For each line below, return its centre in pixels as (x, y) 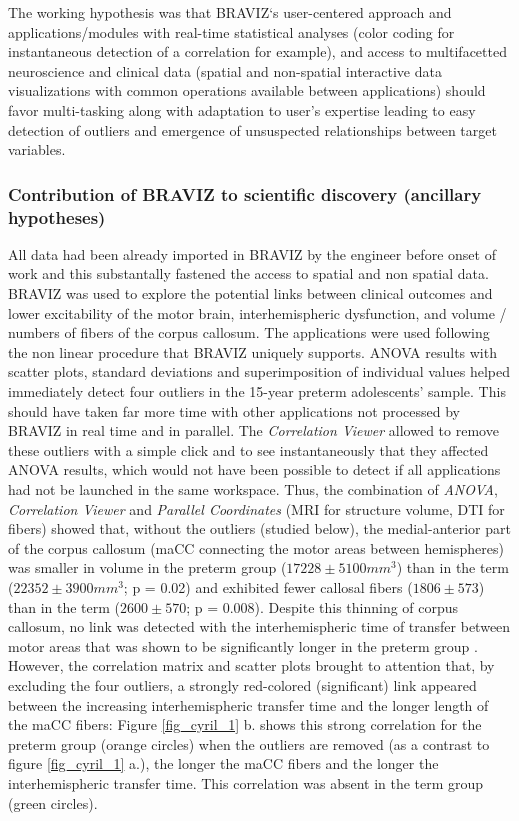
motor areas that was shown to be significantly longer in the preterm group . (243, 645)
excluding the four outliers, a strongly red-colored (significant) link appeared (242, 684)
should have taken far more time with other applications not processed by (234, 410)
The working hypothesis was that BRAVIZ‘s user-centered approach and (230, 12)
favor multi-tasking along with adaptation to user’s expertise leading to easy (242, 109)
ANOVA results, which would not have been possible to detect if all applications (254, 469)
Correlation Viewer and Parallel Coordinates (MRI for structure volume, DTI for (256, 508)
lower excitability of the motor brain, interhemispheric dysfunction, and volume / (257, 312)
